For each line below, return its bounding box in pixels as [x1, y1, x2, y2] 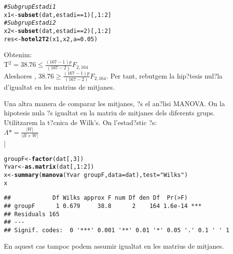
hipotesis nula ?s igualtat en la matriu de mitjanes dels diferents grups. [4, 108, 215, 118]
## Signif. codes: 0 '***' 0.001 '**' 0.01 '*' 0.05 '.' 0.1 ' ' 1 [4, 226, 230, 234]
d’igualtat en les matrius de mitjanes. [4, 82, 115, 92]
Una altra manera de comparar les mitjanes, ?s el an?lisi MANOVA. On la [4, 98, 225, 108]
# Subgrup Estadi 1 [4, 3, 56, 10]
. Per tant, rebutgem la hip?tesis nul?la [106, 70, 223, 80]
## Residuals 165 [4, 210, 60, 218]
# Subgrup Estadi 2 [4, 19, 56, 27]
